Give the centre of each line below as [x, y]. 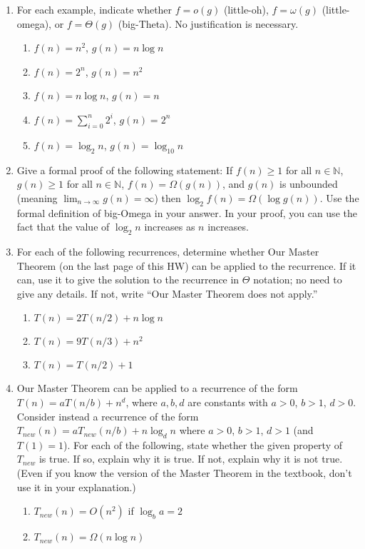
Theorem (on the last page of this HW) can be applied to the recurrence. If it [186, 265]
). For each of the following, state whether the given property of [203, 444]
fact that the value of [63, 227]
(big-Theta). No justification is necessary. [208, 23]
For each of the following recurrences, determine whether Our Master [168, 251]
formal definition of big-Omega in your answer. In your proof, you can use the [187, 212]
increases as [170, 227]
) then [168, 197]
